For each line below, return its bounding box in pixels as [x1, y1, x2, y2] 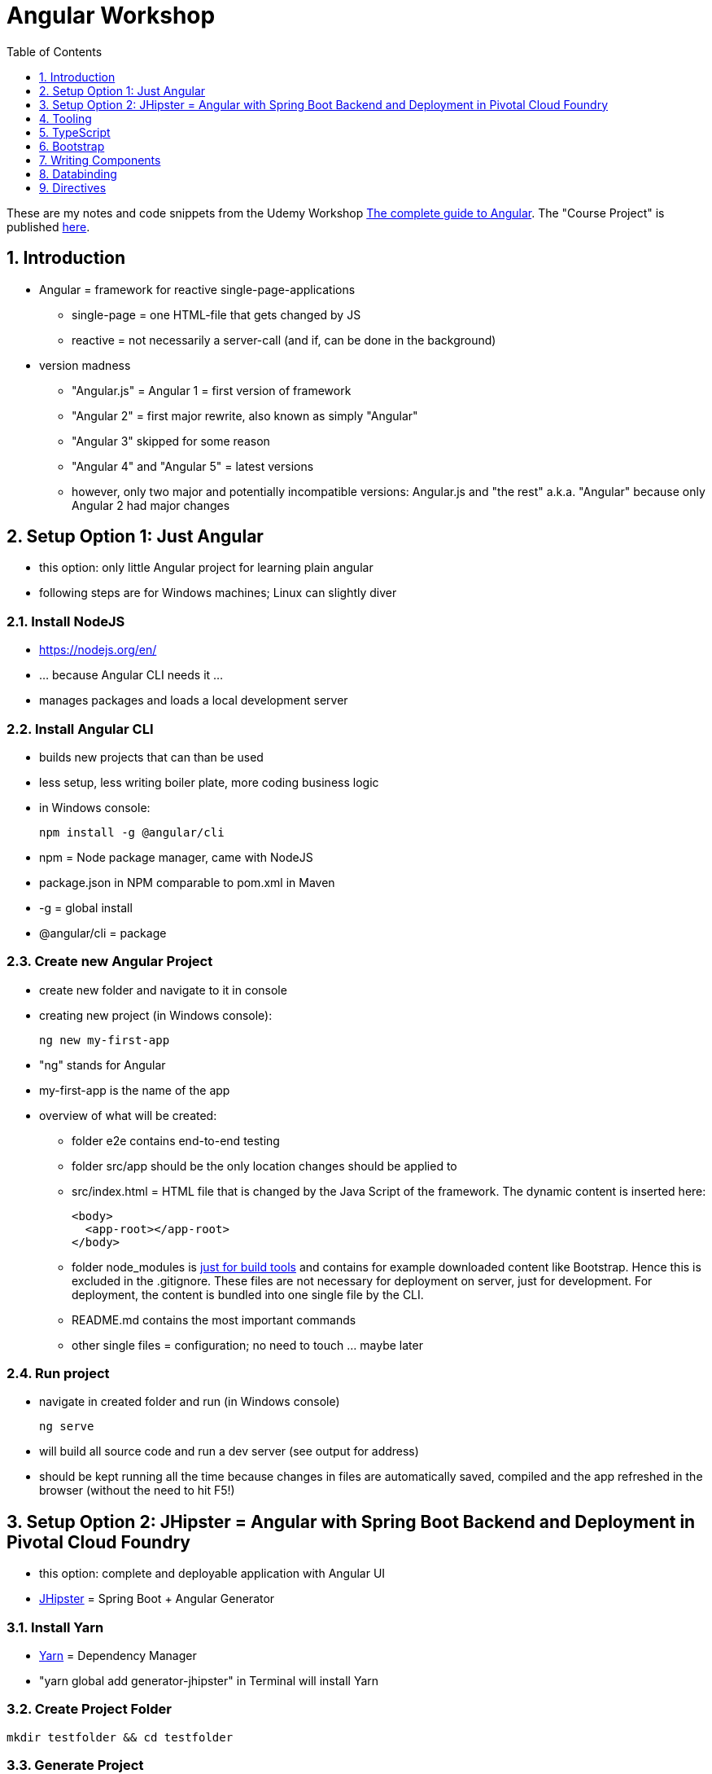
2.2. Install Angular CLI [7, 720, 154, 737]
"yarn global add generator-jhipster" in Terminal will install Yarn [39, 1674, 379, 1688]
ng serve [39, 1420, 94, 1434]
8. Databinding [39, 166, 117, 181]
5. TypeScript [39, 125, 111, 139]
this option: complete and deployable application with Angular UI [39, 1566, 386, 1581]
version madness [39, 358, 131, 372]
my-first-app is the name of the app [39, 1082, 230, 1097]
